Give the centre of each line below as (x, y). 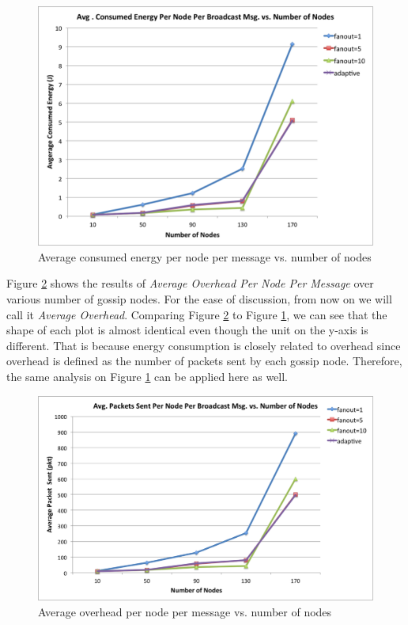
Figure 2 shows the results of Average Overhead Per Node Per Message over (190, 283)
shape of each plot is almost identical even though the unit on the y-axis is (187, 330)
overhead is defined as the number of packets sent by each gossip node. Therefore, (204, 361)
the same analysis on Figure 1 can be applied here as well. (147, 377)
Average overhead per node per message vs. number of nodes (185, 611)
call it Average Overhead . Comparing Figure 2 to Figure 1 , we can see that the (197, 314)
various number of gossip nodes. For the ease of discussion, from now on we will (199, 299)
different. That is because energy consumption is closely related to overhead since (204, 345)
